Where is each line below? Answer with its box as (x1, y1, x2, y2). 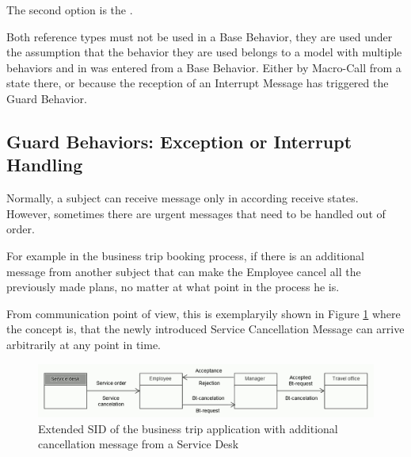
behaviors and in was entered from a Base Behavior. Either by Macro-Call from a (6, 59, 401, 75)
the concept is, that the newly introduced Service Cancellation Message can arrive (6, 321, 405, 337)
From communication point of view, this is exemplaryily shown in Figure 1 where (6, 305, 401, 321)
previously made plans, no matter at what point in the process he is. (6, 278, 340, 295)
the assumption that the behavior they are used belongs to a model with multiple (6, 44, 402, 60)
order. (6, 221, 35, 237)
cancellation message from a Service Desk (38, 436, 239, 452)
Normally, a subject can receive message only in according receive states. (6, 190, 359, 206)
